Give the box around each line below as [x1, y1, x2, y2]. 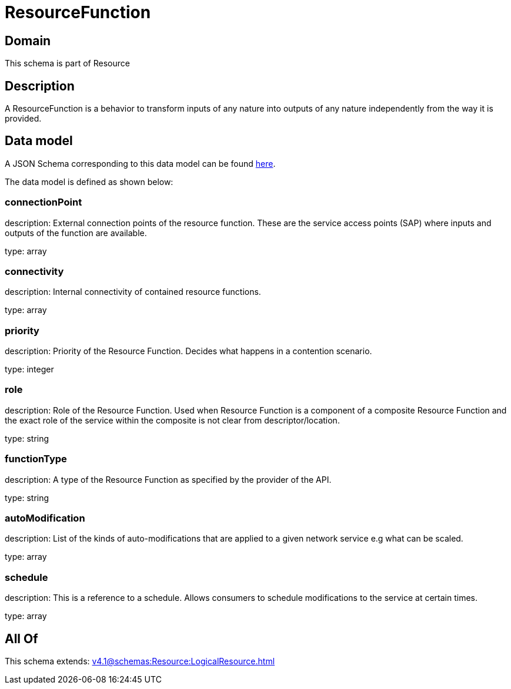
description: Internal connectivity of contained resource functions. [5, 287, 261, 297]
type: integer [5, 364, 54, 375]
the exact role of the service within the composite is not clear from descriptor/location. [5, 415, 340, 425]
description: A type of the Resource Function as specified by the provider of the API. [5, 474, 332, 485]
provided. [5, 113, 42, 124]
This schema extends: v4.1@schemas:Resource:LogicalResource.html [5, 656, 275, 666]
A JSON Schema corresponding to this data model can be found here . [5, 158, 276, 169]
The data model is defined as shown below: [5, 176, 173, 187]
